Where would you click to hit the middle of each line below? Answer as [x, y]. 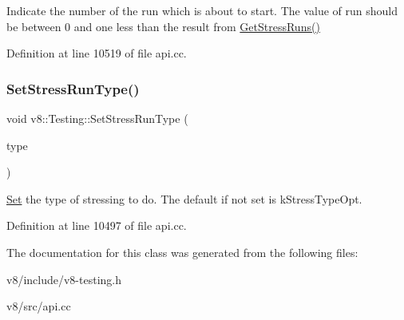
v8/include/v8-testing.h [64, 279]
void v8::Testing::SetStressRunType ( [97, 118]
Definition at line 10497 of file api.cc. [97, 225]
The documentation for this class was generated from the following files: [182, 252]
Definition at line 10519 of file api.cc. [97, 53]
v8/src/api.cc [39, 306]
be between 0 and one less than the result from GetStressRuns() [163, 26]
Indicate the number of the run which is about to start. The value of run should [202, 10]
